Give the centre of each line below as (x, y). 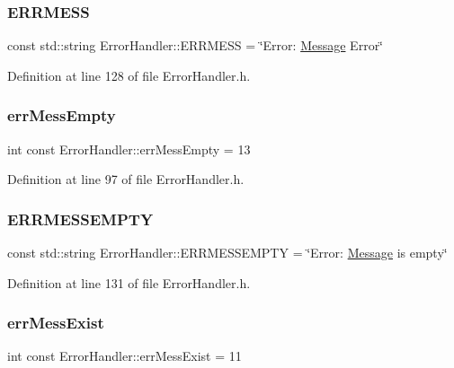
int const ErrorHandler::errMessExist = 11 (125, 356)
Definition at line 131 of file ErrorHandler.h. (129, 282)
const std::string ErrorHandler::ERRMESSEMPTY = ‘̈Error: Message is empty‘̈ (227, 253)
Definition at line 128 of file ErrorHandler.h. (129, 75)
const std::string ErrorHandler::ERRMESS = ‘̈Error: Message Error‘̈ (196, 45)
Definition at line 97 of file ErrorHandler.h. (126, 179)
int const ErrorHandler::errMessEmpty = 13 (129, 149)
